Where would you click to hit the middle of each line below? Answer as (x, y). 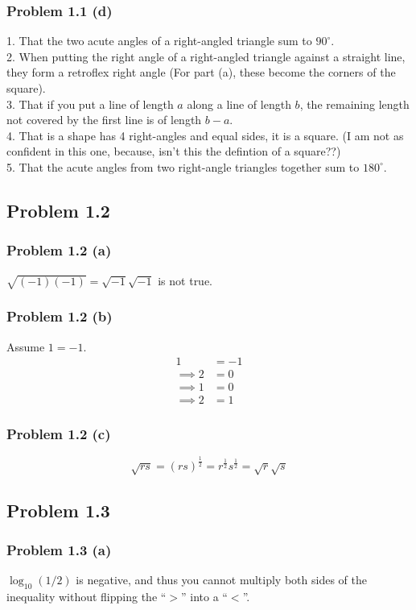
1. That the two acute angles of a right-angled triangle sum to (159, 41)
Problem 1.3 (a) (59, 549)
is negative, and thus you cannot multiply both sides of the (221, 580)
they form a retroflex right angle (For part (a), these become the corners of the (201, 72)
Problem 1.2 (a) (59, 250)
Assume (26, 346)
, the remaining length (354, 104)
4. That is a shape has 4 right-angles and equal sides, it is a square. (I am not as (205, 135)
